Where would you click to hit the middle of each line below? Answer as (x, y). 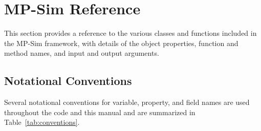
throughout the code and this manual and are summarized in (100, 112)
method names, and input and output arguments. (82, 53)
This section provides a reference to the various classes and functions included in (130, 33)
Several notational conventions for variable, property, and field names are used (127, 102)
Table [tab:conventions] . (42, 122)
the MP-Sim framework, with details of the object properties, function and (121, 43)
